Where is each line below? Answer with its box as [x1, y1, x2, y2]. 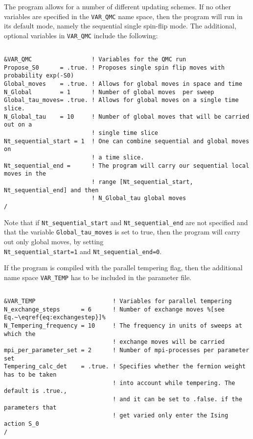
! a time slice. [91, 154, 144, 161]
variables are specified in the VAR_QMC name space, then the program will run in [4, 11, 243, 21]
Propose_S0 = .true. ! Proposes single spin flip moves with [4, 64, 225, 71]
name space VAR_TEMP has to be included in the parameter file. [4, 272, 191, 282]
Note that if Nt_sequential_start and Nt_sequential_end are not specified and [4, 217, 248, 227]
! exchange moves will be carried [112, 338, 225, 346]
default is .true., [4, 387, 67, 395]
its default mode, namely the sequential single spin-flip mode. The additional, [4, 21, 236, 31]
